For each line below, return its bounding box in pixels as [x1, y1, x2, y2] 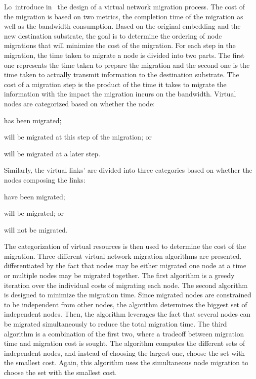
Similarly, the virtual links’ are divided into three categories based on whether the [4, 165, 253, 175]
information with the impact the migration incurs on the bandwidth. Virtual [4, 89, 236, 99]
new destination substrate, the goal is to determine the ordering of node [4, 30, 222, 41]
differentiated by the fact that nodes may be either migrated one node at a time [4, 260, 247, 271]
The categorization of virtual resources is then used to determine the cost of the [4, 241, 246, 251]
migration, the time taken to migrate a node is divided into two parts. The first [4, 49, 245, 60]
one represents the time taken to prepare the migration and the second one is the [4, 59, 250, 70]
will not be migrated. [4, 224, 68, 235]
